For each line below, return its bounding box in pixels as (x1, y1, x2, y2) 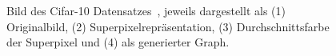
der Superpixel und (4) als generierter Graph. (6, 34, 230, 50)
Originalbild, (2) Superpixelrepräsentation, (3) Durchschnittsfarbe (6, 18, 330, 34)
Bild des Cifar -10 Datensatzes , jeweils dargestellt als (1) (6, 2, 286, 18)
